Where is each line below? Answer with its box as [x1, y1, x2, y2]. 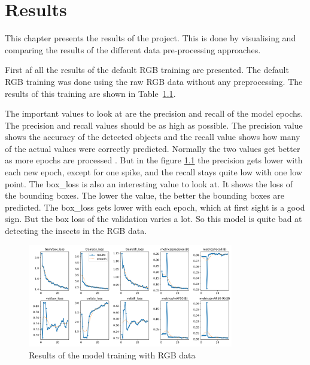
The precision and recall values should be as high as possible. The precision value [5, 118, 303, 131]
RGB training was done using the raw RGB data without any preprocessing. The [5, 75, 303, 87]
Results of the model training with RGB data [29, 348, 196, 361]
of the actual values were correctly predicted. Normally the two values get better [5, 142, 300, 154]
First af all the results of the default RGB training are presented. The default [5, 63, 289, 76]
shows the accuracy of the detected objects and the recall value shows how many [5, 130, 300, 143]
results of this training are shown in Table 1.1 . [5, 87, 176, 99]
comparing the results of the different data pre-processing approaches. [5, 43, 261, 56]
